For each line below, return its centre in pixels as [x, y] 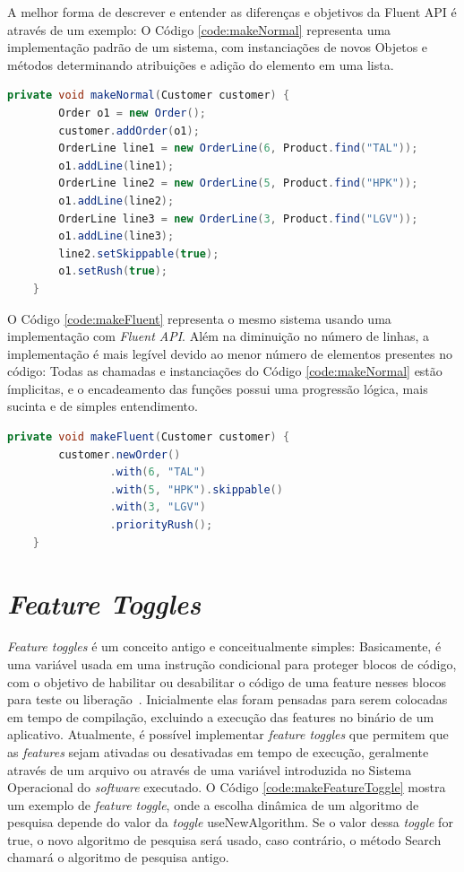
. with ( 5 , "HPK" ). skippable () [196, 489]
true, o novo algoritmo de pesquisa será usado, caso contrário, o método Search [224, 839]
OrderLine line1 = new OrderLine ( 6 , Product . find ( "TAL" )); [238, 148]
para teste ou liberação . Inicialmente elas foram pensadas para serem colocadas [228, 699]
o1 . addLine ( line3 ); [116, 236]
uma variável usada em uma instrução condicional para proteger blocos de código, [232, 663]
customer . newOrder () [120, 454]
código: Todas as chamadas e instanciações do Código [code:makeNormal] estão [225, 371]
